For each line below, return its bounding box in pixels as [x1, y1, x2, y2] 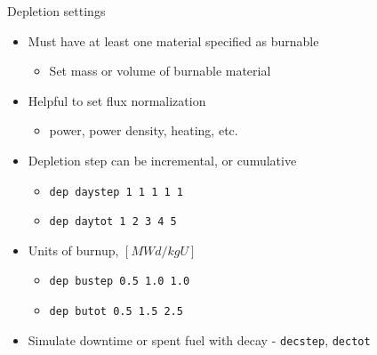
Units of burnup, [28, 240, 119, 259]
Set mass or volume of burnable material [49, 61, 271, 80]
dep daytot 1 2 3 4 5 [49, 215, 177, 229]
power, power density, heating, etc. [49, 121, 238, 140]
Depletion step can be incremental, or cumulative [28, 150, 297, 169]
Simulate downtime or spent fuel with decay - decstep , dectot [28, 330, 371, 349]
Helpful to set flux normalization [28, 91, 206, 109]
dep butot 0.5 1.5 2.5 [49, 305, 183, 319]
